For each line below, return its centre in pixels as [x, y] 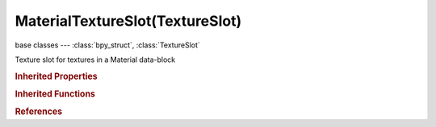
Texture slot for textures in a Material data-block [95, 59]
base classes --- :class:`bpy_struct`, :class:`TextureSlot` [108, 45]
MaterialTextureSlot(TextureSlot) [128, 21]
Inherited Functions [55, 94]
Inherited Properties [57, 76]
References [39, 112]
